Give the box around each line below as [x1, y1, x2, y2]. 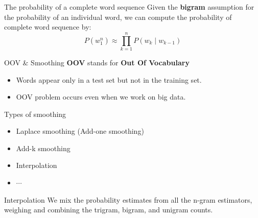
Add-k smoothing [16, 142, 71, 153]
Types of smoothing [4, 108, 66, 119]
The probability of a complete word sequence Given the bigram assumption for [4, 2, 254, 12]
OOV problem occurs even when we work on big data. [16, 91, 186, 102]
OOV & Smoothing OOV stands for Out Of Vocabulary [4, 57, 190, 67]
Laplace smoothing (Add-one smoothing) [16, 126, 144, 136]
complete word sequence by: [4, 21, 91, 32]
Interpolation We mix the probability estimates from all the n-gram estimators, [4, 194, 252, 205]
